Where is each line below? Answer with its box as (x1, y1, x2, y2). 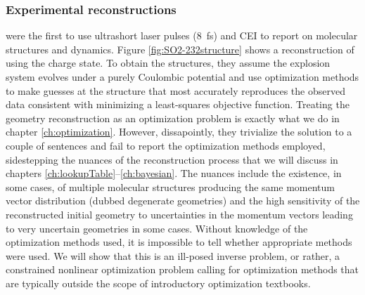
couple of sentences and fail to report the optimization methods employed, (6, 138, 326, 152)
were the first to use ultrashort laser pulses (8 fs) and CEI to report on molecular (6, 28, 358, 43)
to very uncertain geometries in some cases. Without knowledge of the (6, 221, 308, 235)
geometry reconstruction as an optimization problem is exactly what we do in (6, 110, 340, 125)
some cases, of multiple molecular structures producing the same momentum (6, 179, 335, 194)
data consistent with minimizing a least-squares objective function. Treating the (6, 97, 350, 112)
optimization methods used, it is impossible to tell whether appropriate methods (6, 235, 352, 249)
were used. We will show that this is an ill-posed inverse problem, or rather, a (6, 248, 340, 263)
